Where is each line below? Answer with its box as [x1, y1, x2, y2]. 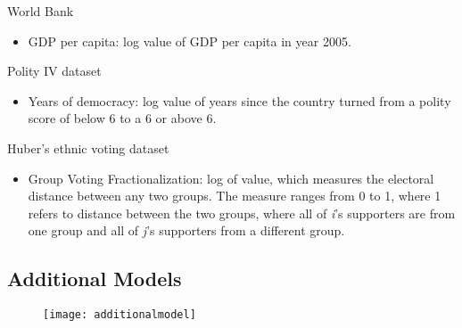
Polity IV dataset [7, 61, 102, 80]
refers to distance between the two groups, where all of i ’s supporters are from [28, 203, 456, 222]
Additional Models [7, 265, 182, 292]
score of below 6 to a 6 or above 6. [28, 109, 217, 127]
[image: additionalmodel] [43, 308, 196, 322]
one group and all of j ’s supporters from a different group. [28, 221, 345, 240]
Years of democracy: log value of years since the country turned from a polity [28, 91, 451, 110]
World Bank [7, 2, 74, 20]
